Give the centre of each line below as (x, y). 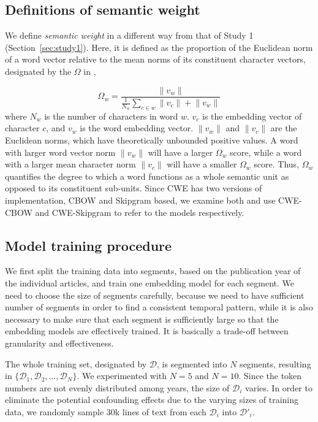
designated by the (38, 71)
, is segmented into (192, 363)
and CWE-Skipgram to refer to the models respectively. (140, 212)
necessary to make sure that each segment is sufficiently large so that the (142, 319)
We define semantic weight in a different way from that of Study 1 (129, 35)
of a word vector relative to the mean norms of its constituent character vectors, (155, 59)
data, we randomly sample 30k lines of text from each (106, 411)
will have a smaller (202, 164)
